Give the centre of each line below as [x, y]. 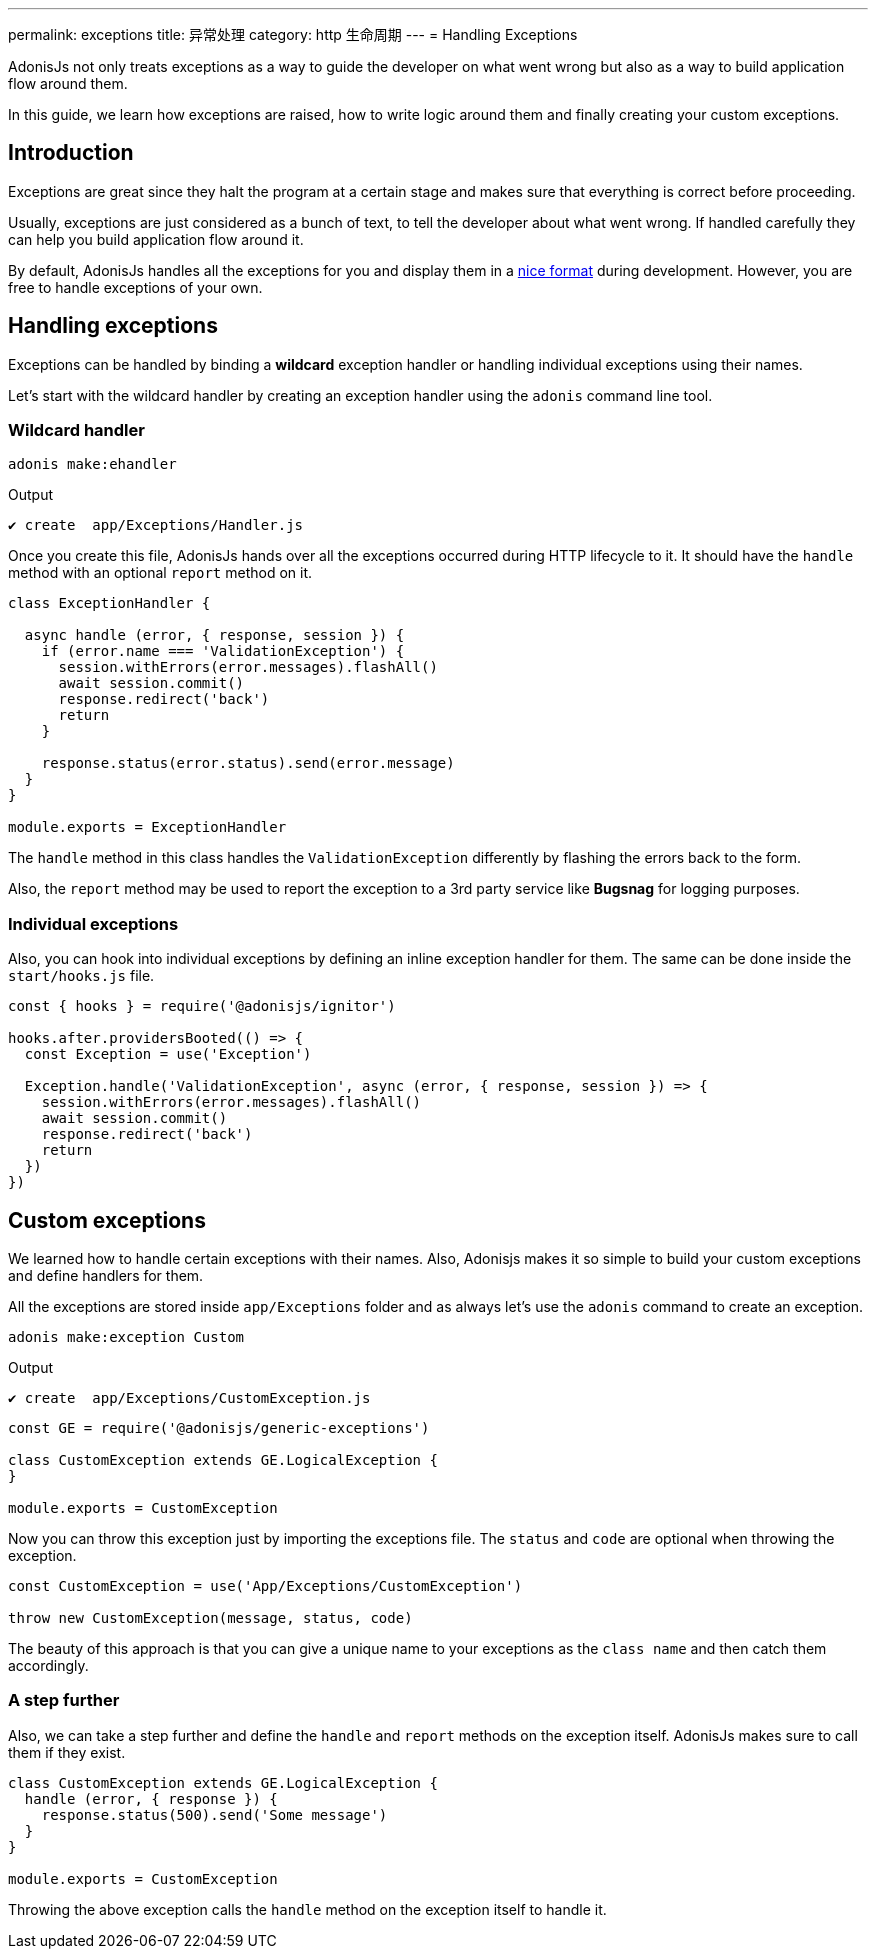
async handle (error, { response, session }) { [214, 635]
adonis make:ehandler [92, 464]
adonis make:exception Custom [126, 1337]
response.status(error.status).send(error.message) [248, 763]
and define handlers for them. [106, 1276]
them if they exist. [67, 1752]
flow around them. [68, 83]
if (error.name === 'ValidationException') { [223, 651]
